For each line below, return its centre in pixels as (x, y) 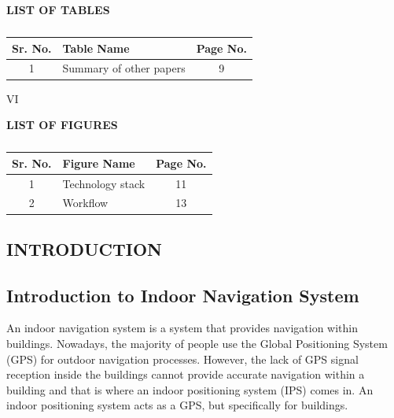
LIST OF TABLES (58, 9)
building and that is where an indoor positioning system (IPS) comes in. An (190, 389)
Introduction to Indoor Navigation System (183, 295)
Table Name (96, 48)
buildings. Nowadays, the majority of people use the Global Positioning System (197, 344)
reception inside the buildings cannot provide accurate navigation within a (186, 374)
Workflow (85, 203)
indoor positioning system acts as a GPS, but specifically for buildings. (177, 405)
